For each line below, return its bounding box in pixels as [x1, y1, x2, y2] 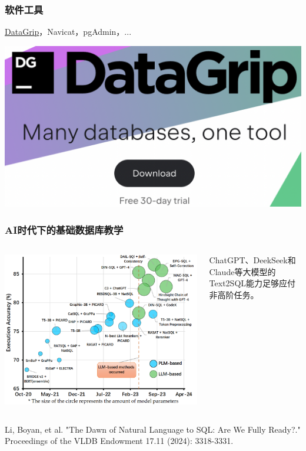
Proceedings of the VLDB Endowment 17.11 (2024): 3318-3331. [5, 434, 234, 447]
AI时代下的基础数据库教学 [5, 223, 124, 237]
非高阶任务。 [209, 289, 259, 301]
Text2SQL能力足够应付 [209, 277, 296, 289]
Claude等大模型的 [209, 265, 276, 277]
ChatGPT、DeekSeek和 [209, 254, 296, 266]
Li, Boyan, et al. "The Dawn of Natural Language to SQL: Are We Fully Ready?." [5, 423, 301, 435]
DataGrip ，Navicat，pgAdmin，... [5, 25, 132, 38]
